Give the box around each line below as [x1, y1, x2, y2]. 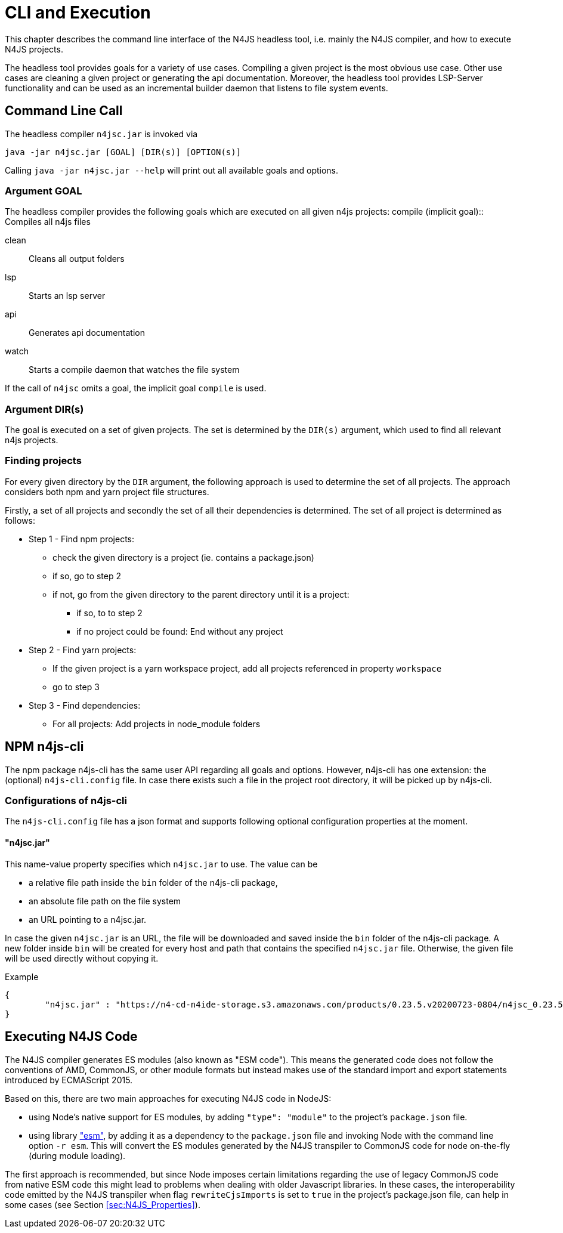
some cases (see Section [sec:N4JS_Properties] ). [5, 1199, 200, 1210]
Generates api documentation [29, 327, 145, 338]
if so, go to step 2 [52, 570, 122, 581]
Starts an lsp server [29, 291, 106, 301]
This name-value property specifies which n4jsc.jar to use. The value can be [5, 858, 318, 869]
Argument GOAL [5, 184, 82, 197]
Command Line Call [5, 103, 123, 119]
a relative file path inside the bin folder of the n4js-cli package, [29, 877, 278, 888]
